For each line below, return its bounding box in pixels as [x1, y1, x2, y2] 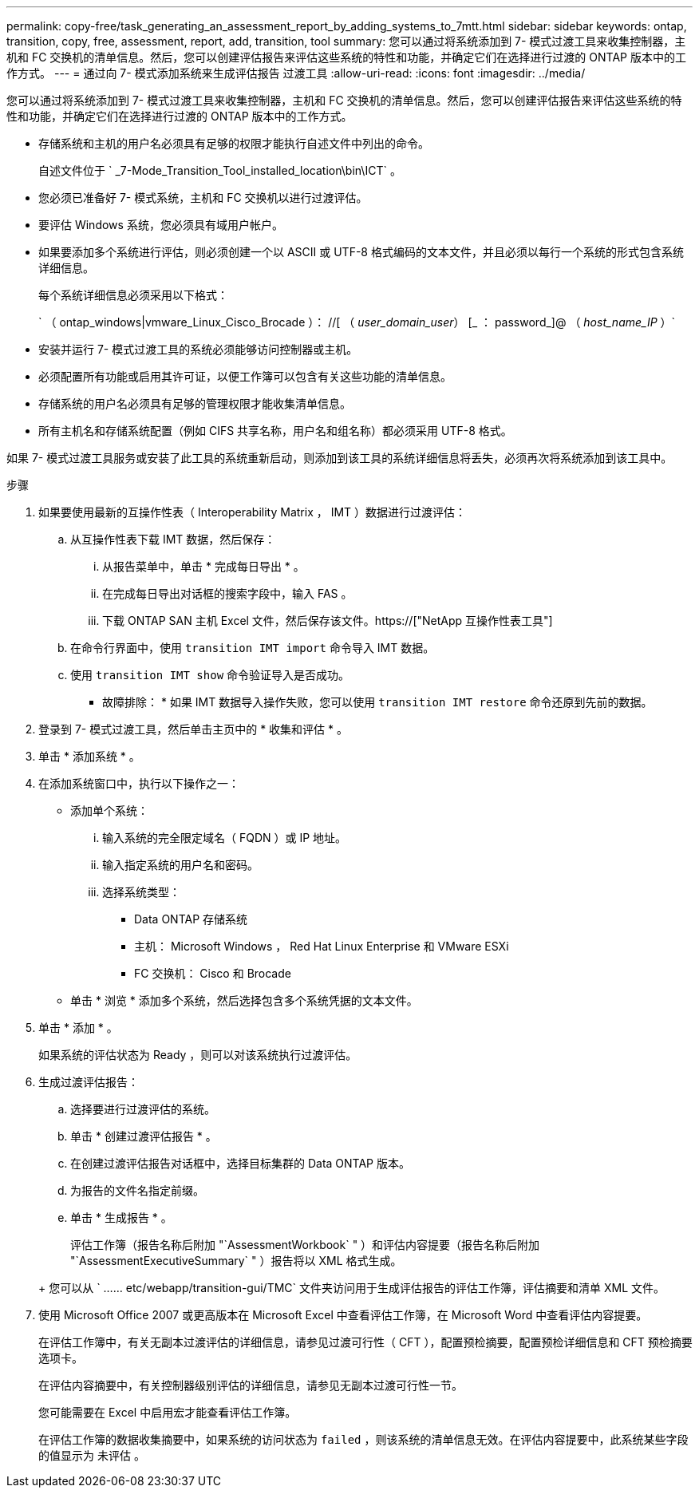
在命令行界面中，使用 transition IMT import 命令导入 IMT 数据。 [70, 641, 435, 654]
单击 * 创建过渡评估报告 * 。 [70, 1129, 217, 1143]
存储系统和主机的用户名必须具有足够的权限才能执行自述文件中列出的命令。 [38, 136, 429, 150]
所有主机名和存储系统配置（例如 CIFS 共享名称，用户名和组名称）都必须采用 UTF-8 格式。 [38, 424, 512, 437]
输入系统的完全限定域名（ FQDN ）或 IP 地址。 [102, 831, 347, 844]
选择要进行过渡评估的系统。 [70, 1102, 215, 1116]
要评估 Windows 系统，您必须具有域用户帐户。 [38, 218, 283, 231]
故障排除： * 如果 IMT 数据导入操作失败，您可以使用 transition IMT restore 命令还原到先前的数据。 [102, 695, 653, 709]
